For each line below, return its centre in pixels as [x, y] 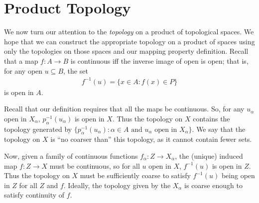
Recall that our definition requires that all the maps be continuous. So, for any [124, 109]
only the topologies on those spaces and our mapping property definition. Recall [126, 51]
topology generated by [38, 129]
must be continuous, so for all [95, 165]
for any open [23, 70]
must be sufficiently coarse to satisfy [135, 175]
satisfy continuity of [34, 195]
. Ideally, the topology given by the [117, 185]
